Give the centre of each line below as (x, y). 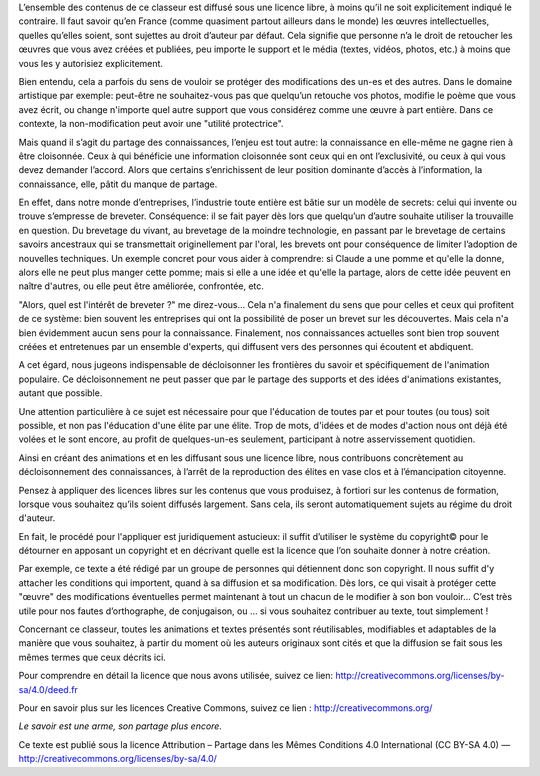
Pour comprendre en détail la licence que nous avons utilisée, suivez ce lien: (176, 676)
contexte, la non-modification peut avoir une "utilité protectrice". (151, 124)
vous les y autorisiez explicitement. (91, 63)
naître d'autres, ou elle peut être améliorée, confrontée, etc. (141, 286)
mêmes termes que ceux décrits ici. (92, 657)
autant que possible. (60, 393)
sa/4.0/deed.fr (48, 689)
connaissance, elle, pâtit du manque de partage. (118, 184)
